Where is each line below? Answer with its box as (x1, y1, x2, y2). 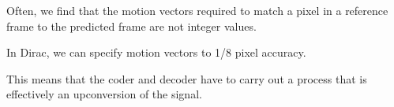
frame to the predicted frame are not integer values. (6, 17, 257, 34)
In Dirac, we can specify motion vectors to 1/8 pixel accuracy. (6, 44, 306, 61)
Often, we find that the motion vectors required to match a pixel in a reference (6, 2, 388, 18)
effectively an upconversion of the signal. (6, 86, 202, 102)
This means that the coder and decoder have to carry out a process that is (6, 70, 367, 87)
